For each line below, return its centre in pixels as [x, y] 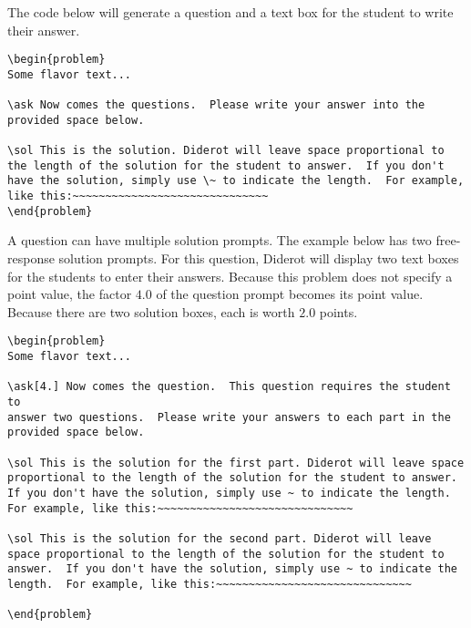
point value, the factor [70, 294]
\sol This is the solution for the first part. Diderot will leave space [236, 463]
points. [338, 311]
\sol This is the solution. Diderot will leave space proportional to [226, 151]
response [31, 258]
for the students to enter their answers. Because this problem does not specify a [230, 276]
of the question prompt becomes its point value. [290, 294]
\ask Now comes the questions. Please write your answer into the [216, 105]
